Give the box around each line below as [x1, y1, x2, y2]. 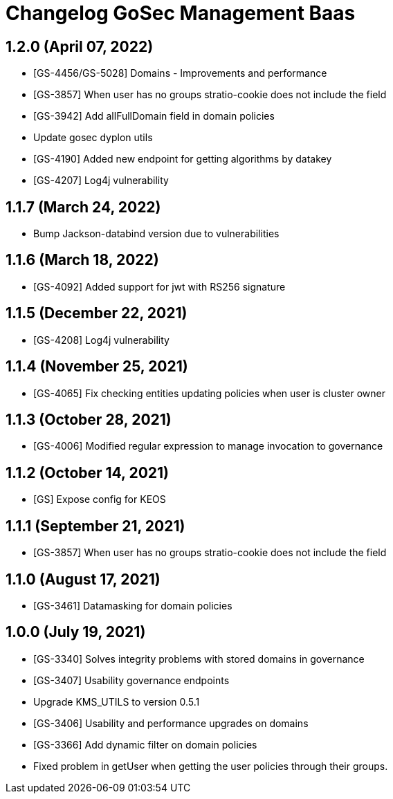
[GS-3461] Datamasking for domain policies [33, 599, 232, 612]
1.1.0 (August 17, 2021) [6, 570, 161, 588]
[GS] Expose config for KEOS [33, 493, 166, 506]
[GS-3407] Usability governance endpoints [33, 674, 230, 686]
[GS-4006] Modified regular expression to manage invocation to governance [33, 440, 383, 452]
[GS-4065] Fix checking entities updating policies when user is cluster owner [33, 387, 385, 399]
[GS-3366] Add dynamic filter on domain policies [33, 738, 257, 751]
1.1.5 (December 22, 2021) [6, 304, 188, 322]
